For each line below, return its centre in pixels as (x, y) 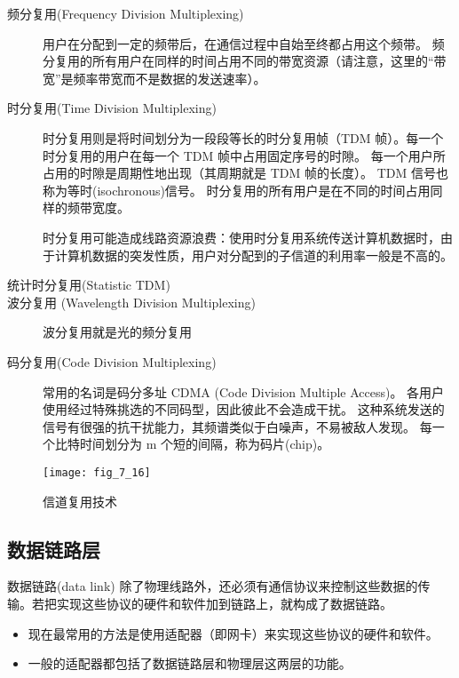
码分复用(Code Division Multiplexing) (112, 361)
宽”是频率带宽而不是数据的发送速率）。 (154, 78)
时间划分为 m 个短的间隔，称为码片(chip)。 (205, 444)
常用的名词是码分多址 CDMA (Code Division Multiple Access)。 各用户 (244, 391)
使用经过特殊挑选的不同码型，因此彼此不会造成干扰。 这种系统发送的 (244, 409)
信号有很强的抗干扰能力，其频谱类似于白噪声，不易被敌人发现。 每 (237, 426)
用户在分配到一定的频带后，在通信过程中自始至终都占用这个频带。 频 (244, 43)
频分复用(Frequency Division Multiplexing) (126, 13)
